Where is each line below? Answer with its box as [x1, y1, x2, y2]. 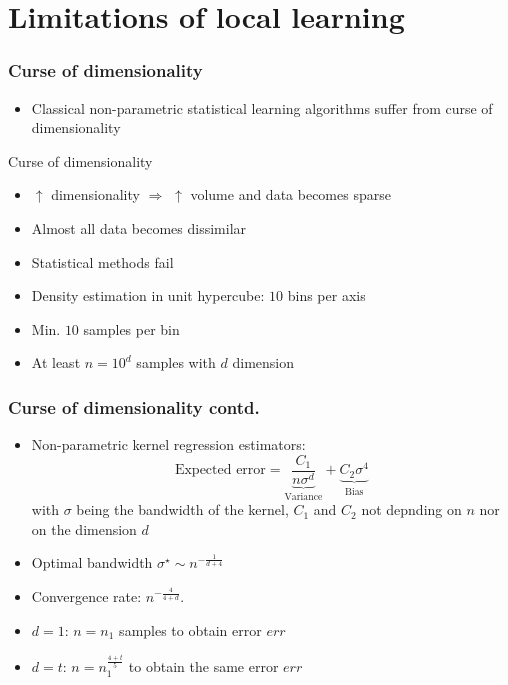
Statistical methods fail [31, 251, 174, 272]
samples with [136, 352, 216, 373]
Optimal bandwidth [31, 552, 153, 573]
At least [31, 352, 81, 373]
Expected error [174, 463, 266, 478]
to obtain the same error [128, 656, 279, 677]
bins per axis [287, 285, 366, 306]
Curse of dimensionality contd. [8, 394, 260, 419]
